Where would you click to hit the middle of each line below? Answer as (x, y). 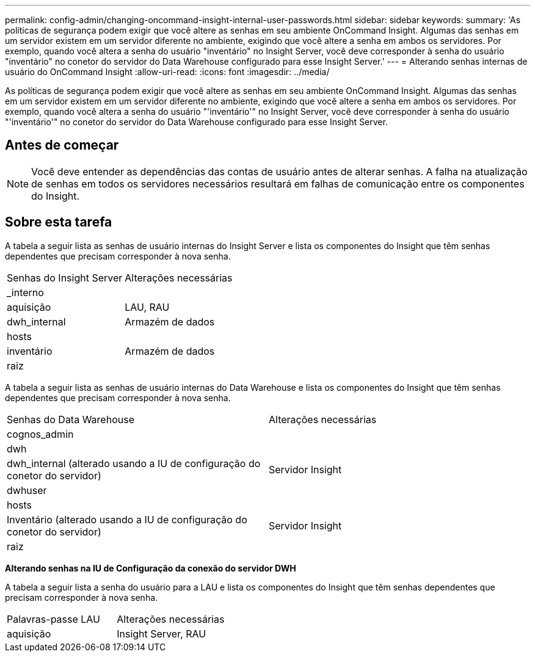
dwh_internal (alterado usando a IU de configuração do (134, 463)
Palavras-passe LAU (53, 619)
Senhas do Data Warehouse (71, 419)
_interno (25, 292)
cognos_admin (40, 434)
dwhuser (27, 490)
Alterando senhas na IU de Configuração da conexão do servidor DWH (151, 568)
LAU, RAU (147, 307)
